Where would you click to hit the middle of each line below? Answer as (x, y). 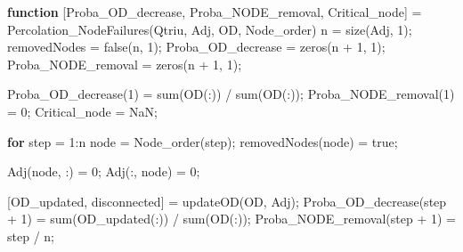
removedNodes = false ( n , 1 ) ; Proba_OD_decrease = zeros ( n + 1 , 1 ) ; (196, 47)
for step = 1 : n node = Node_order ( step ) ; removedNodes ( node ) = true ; (203, 141)
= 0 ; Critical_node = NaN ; (82, 111)
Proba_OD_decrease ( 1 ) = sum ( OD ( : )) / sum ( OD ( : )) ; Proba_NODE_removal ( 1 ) (231, 94)
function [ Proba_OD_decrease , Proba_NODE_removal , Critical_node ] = (215, 12)
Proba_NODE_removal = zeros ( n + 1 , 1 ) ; (125, 64)
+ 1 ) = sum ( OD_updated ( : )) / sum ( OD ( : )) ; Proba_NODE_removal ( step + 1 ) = (232, 219)
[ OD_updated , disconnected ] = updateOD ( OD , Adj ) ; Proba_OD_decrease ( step (227, 201)
